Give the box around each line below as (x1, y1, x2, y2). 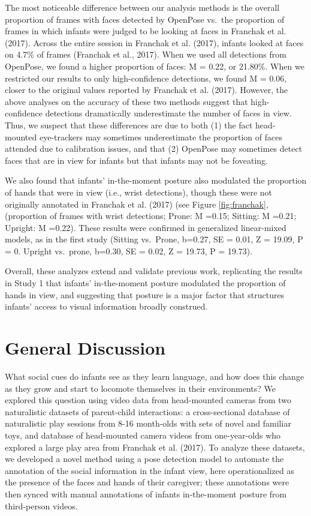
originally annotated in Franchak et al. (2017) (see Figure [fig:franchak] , (5, 197, 268, 210)
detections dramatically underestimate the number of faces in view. (45, 107, 292, 119)
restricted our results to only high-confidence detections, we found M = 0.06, (5, 71, 287, 84)
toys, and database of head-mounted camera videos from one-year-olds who (5, 428, 281, 441)
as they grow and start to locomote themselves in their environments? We (5, 382, 276, 394)
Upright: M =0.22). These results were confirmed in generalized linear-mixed (5, 221, 286, 233)
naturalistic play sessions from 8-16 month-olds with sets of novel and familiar (5, 417, 291, 430)
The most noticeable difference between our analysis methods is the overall (5, 1, 280, 13)
